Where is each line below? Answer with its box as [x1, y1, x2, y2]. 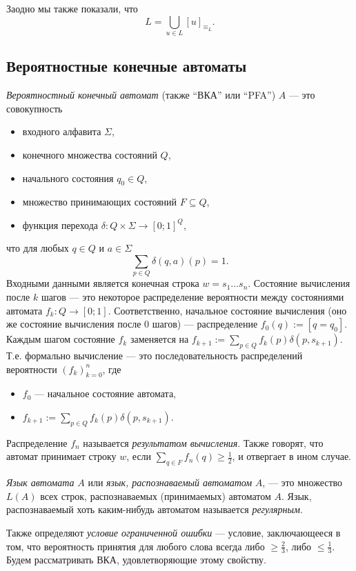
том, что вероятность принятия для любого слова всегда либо [6, 539, 265, 553]
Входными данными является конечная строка [6, 276, 199, 290]
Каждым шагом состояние [6, 332, 115, 346]
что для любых [6, 241, 69, 255]
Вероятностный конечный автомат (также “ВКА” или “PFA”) [6, 88, 276, 102]
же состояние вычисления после [6, 317, 141, 331]
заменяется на [130, 332, 189, 346]
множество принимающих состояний [22, 194, 177, 209]
